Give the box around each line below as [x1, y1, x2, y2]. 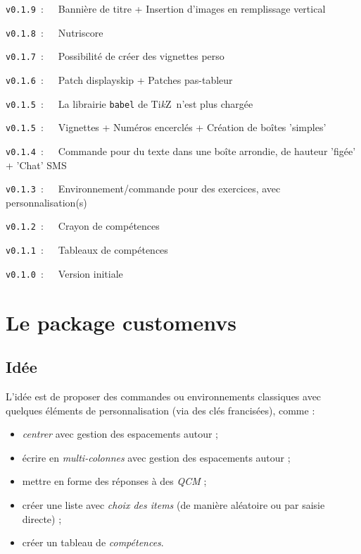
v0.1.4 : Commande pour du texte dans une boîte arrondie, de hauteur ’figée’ [6, 143, 356, 158]
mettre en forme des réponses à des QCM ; [22, 474, 207, 488]
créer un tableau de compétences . [22, 535, 164, 550]
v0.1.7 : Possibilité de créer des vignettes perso [6, 49, 224, 63]
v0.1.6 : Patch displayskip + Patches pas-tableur [6, 72, 233, 87]
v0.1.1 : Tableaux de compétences [6, 242, 168, 257]
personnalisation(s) [6, 195, 87, 209]
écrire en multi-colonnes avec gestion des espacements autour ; [22, 450, 291, 464]
